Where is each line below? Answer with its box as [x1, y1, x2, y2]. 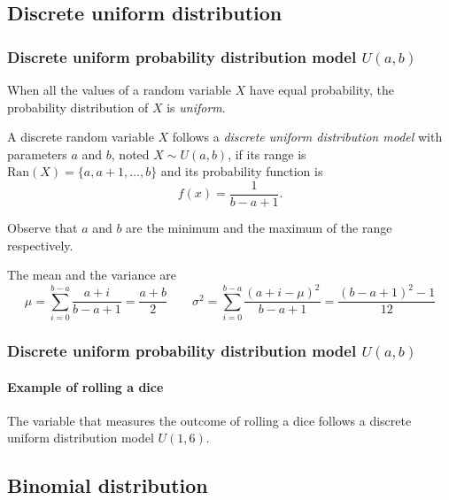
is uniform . [166, 97, 226, 116]
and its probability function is [160, 162, 323, 181]
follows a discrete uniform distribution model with [172, 127, 443, 146]
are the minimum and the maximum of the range [126, 219, 392, 237]
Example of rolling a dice [7, 377, 164, 396]
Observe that [7, 219, 78, 237]
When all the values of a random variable [7, 81, 231, 98]
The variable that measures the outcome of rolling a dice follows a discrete [7, 411, 412, 429]
